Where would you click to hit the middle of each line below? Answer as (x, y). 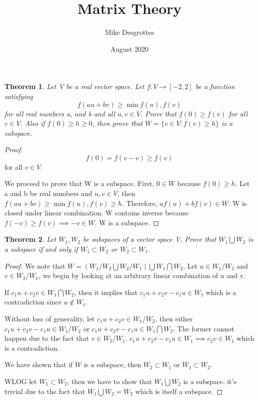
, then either (174, 318)
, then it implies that (106, 292)
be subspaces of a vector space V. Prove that (150, 239)
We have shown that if (39, 364)
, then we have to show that (110, 381)
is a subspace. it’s (210, 381)
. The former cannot (203, 328)
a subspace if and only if (41, 249)
